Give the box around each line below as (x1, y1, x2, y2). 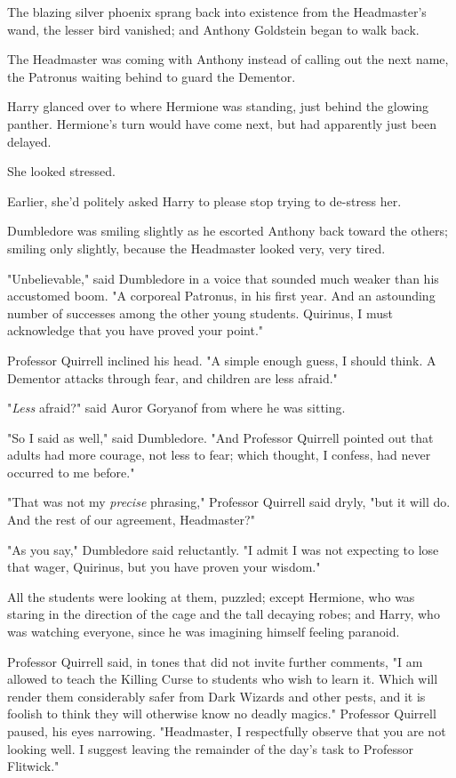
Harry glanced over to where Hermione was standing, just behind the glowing (7, 97, 429, 116)
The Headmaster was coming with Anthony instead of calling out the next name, (7, 50, 449, 68)
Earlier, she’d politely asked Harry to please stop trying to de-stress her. (7, 191, 402, 210)
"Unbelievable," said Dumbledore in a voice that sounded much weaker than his (7, 269, 439, 287)
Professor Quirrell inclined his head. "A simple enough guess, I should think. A (7, 350, 436, 369)
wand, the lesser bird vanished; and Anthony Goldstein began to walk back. (7, 20, 420, 38)
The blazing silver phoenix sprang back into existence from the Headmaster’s (7, 3, 427, 20)
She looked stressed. (7, 162, 116, 180)
